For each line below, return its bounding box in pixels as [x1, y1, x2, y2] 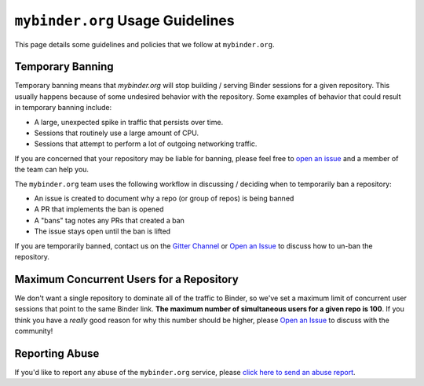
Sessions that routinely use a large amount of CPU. [34, 128, 199, 138]
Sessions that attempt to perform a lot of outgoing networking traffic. [34, 139, 258, 149]
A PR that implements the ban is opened [34, 204, 164, 214]
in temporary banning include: [14, 103, 112, 112]
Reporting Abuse [14, 347, 100, 360]
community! [14, 326, 53, 336]
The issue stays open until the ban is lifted [34, 226, 171, 236]
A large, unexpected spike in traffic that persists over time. [34, 117, 224, 127]
